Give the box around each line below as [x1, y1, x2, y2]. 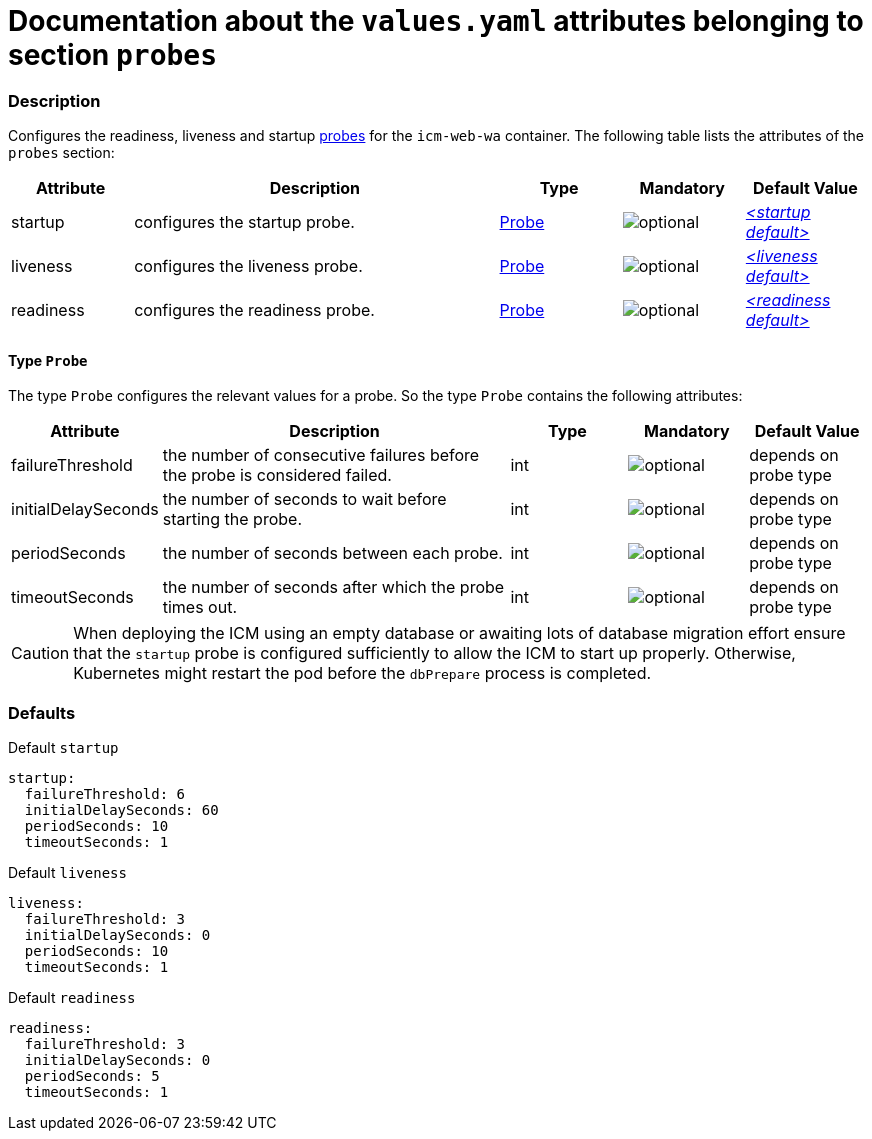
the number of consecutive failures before [162, 445, 480, 466]
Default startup [8, 739, 119, 757]
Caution [11, 643, 70, 664]
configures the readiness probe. [134, 300, 375, 321]
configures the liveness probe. [134, 256, 363, 277]
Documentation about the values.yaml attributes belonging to [8, 4, 864, 38]
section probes [8, 38, 218, 72]
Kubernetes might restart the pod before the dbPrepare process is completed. [73, 663, 652, 684]
